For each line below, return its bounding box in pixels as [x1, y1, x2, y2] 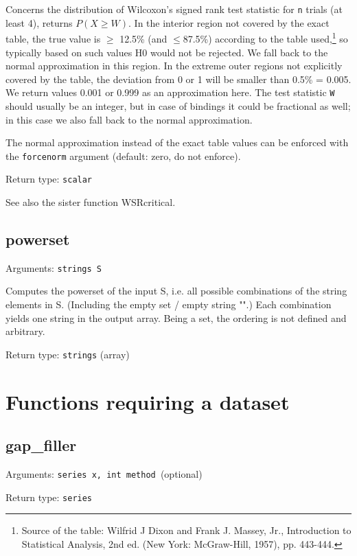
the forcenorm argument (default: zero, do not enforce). [5, 148, 241, 163]
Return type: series [5, 489, 93, 504]
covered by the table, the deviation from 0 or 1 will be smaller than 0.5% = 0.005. [5, 71, 352, 86]
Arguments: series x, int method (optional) [5, 467, 203, 481]
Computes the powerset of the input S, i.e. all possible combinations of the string [5, 283, 347, 298]
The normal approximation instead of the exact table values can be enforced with [5, 135, 349, 150]
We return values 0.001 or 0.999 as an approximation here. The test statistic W [5, 85, 335, 100]
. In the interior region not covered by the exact [128, 15, 330, 30]
